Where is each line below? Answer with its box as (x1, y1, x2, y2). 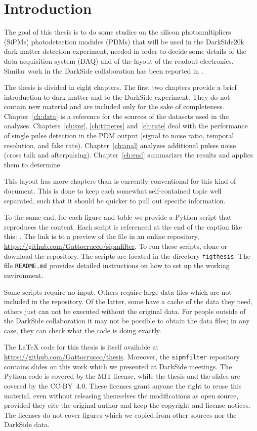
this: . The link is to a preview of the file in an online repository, (4, 231, 199, 241)
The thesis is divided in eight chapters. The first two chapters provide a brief (4, 82, 237, 92)
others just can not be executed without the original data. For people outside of (4, 306, 246, 316)
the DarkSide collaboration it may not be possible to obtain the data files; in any (4, 315, 250, 326)
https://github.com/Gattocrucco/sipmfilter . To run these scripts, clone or (4, 241, 227, 251)
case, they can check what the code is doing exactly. (4, 325, 162, 335)
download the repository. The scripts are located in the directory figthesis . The (4, 250, 251, 261)
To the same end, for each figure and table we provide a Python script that (4, 212, 232, 222)
